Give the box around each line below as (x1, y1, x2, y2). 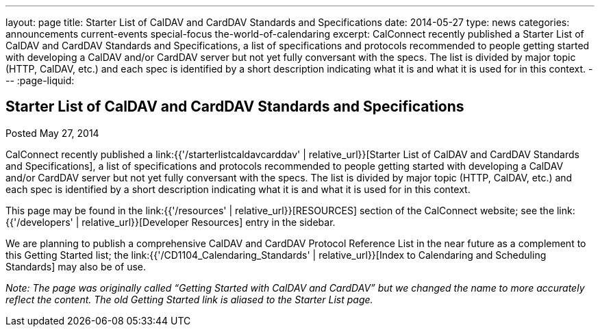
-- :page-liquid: (5, 75, 75, 86)
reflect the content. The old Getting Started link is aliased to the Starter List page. (5, 293, 373, 305)
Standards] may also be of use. (5, 260, 146, 272)
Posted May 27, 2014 (5, 127, 99, 139)
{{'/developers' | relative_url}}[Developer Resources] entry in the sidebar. (5, 216, 336, 228)
